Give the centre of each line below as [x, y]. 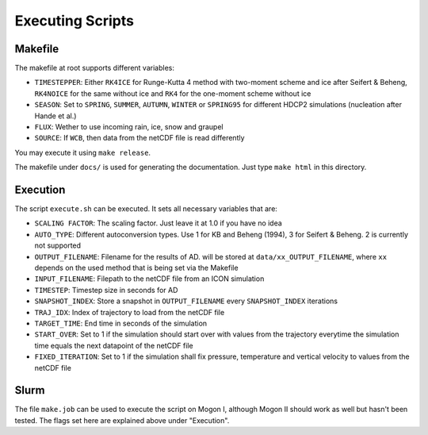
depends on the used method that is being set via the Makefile [136, 268]
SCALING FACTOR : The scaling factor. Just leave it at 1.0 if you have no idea [159, 223]
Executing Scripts [75, 21]
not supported [58, 245]
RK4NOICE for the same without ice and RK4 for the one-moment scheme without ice [173, 93]
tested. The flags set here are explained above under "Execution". [122, 420]
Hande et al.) [55, 116]
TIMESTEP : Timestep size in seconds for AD [106, 290]
